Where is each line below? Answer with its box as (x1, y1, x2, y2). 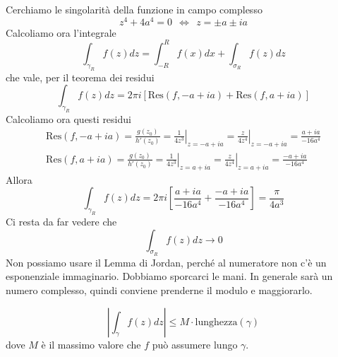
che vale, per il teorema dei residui (6, 69, 155, 84)
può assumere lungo (152, 336, 238, 351)
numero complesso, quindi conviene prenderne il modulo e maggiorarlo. (6, 283, 313, 298)
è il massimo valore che (41, 336, 141, 351)
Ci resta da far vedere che (6, 214, 117, 229)
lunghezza (195, 317, 238, 327)
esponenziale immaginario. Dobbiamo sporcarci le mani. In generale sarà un (6, 269, 333, 283)
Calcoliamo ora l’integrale (6, 25, 116, 40)
